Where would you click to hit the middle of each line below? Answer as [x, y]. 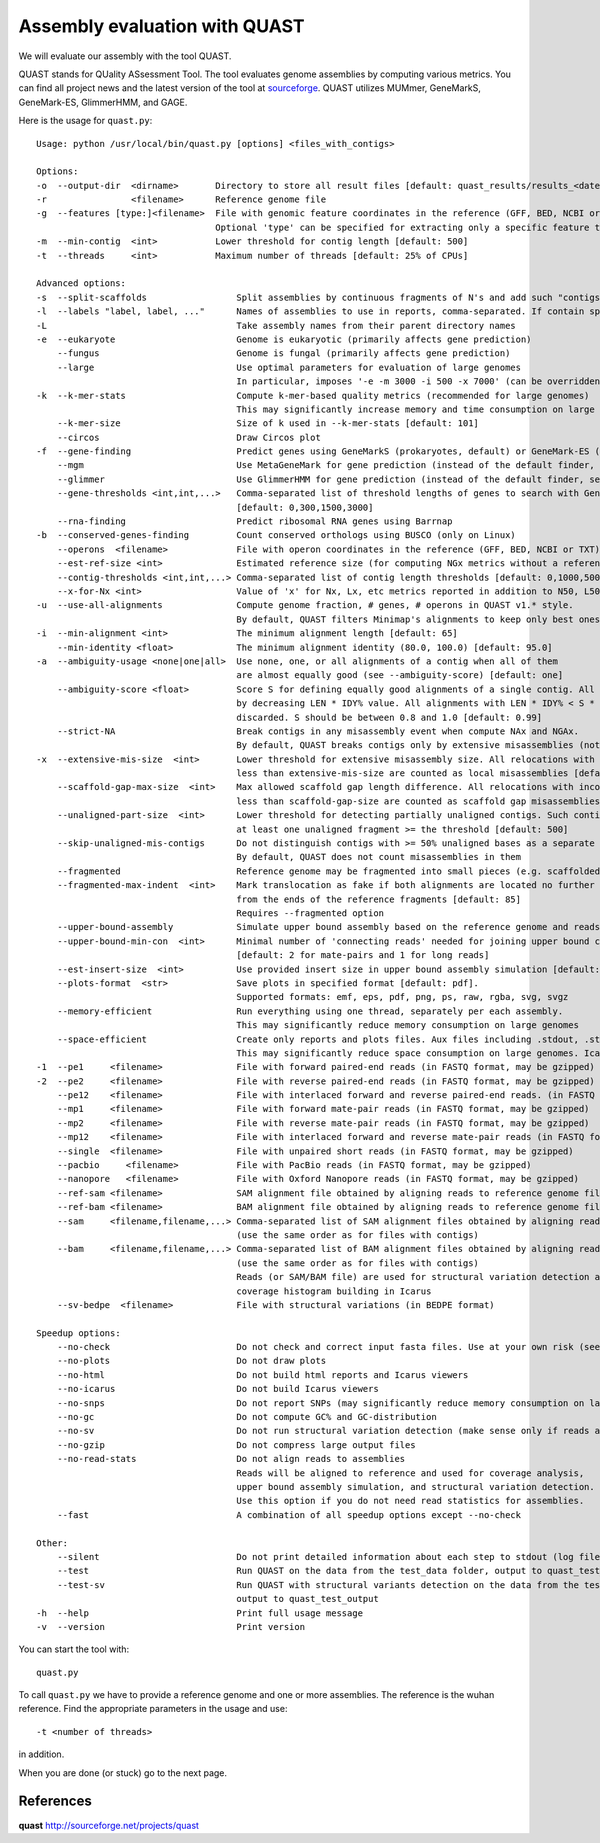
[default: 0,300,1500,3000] [305, 507]
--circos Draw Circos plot [189, 437]
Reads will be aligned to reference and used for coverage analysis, [410, 1473]
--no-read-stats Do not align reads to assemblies [231, 1459]
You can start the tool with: [74, 1649]
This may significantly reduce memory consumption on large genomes [408, 1025]
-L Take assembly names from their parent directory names [276, 325]
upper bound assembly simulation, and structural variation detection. [415, 1486]
